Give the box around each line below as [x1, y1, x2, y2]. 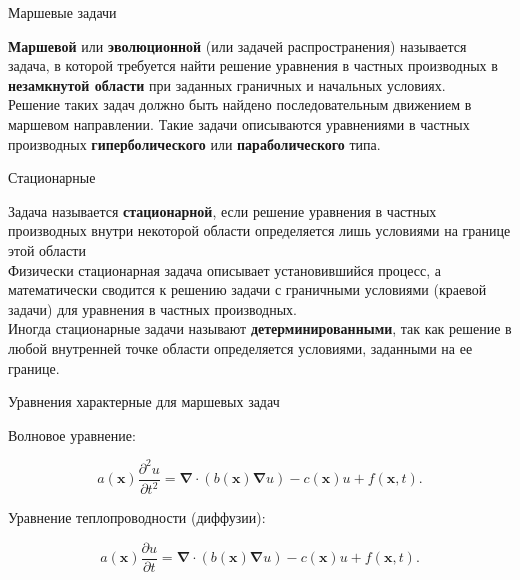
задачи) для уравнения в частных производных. [8, 298, 297, 319]
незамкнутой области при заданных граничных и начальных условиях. [8, 74, 446, 95]
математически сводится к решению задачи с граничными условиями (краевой [8, 279, 487, 300]
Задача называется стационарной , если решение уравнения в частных [8, 200, 437, 221]
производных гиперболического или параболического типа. [8, 133, 381, 154]
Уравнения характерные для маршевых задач [8, 391, 280, 412]
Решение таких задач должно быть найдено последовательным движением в [8, 94, 472, 115]
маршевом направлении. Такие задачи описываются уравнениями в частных [8, 113, 470, 134]
